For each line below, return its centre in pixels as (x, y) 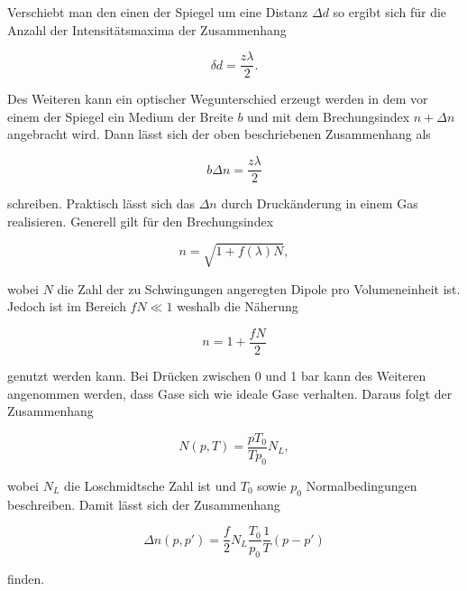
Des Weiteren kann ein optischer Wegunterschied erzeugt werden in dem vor (218, 99)
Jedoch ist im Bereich (67, 306)
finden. (26, 578)
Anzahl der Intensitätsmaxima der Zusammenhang (147, 29)
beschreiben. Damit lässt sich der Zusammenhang (144, 504)
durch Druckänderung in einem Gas (320, 203)
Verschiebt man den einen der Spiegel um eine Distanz (158, 12)
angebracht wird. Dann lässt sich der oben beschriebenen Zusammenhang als (219, 134)
